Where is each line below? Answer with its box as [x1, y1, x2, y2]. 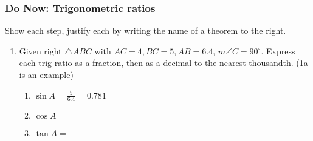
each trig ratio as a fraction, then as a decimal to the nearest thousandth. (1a [19, 56, 308, 69]
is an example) [19, 68, 74, 80]
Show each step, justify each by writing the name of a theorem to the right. [5, 24, 286, 37]
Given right [19, 44, 62, 57]
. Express [261, 44, 295, 57]
